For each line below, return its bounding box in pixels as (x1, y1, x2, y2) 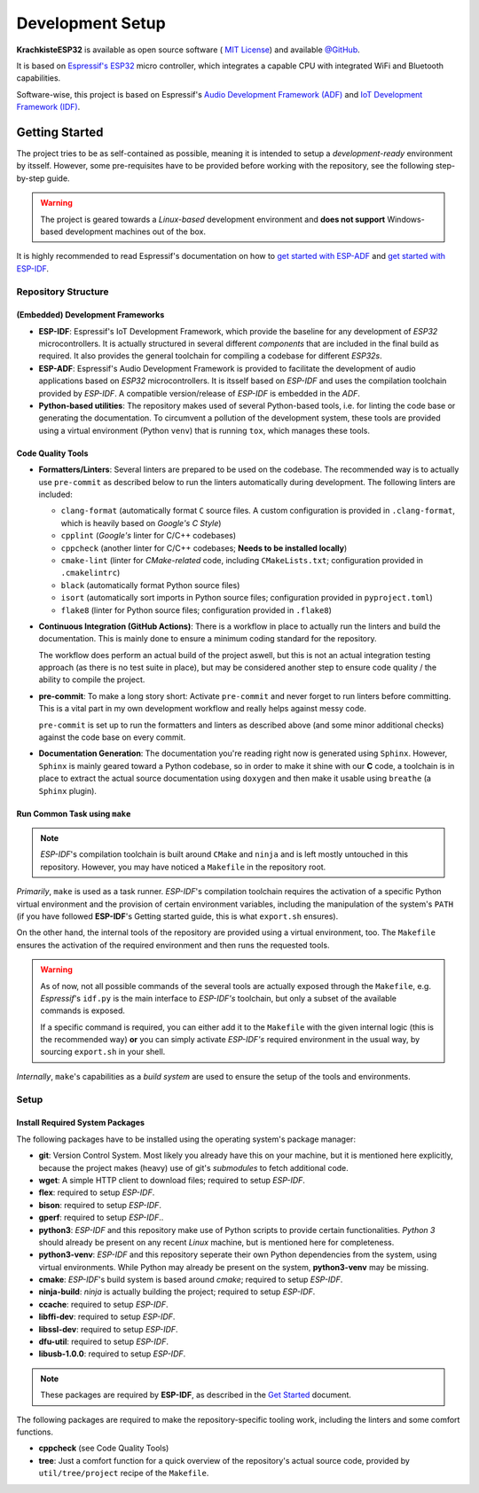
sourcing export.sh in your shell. (40, 1047, 166, 1057)
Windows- (387, 214, 425, 224)
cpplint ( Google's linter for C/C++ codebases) (60, 530, 237, 541)
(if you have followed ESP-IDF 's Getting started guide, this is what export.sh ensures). (16, 910, 339, 922)
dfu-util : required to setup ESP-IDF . (38, 1336, 169, 1348)
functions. (16, 1426, 53, 1437)
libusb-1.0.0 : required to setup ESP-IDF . (38, 1348, 186, 1359)
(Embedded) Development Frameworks (16, 310, 165, 320)
